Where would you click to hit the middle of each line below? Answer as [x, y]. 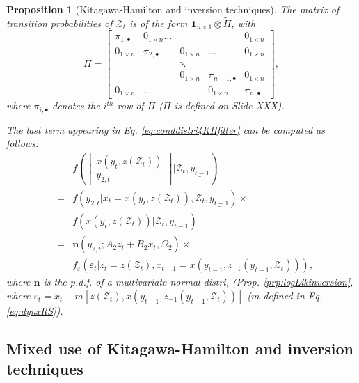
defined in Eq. [293, 295]
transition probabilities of [59, 23]
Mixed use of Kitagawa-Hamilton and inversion [180, 348]
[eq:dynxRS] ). [35, 310]
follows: [23, 143]
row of [130, 105]
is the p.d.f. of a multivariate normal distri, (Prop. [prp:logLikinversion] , [198, 282]
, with [244, 23]
